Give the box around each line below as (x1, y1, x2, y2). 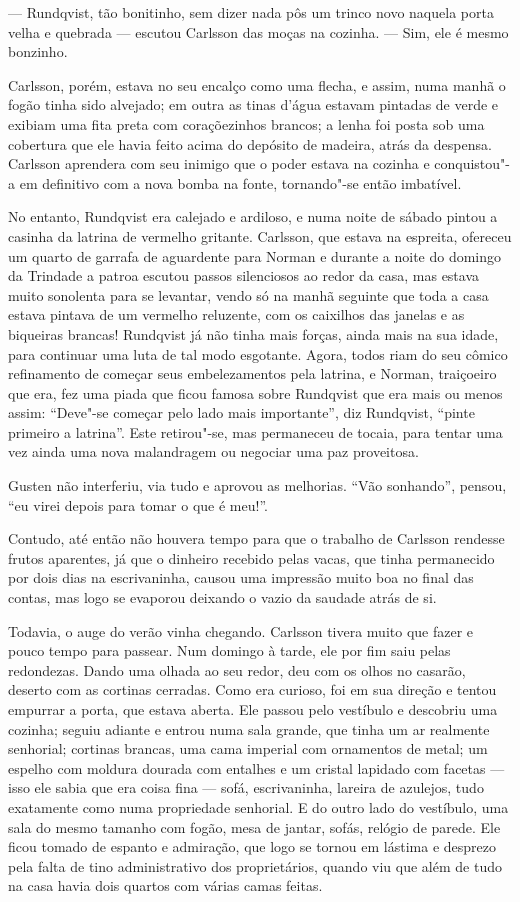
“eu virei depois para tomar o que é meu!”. (8, 494, 268, 515)
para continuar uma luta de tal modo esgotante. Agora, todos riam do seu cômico (8, 343, 508, 364)
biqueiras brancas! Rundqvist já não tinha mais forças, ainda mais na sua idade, (8, 323, 499, 344)
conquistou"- (434, 153, 510, 174)
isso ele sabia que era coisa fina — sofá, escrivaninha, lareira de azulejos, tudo (8, 777, 484, 798)
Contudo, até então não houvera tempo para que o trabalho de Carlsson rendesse (8, 528, 505, 549)
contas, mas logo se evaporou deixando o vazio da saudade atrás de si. (8, 587, 437, 608)
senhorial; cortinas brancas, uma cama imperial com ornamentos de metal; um (8, 738, 488, 759)
